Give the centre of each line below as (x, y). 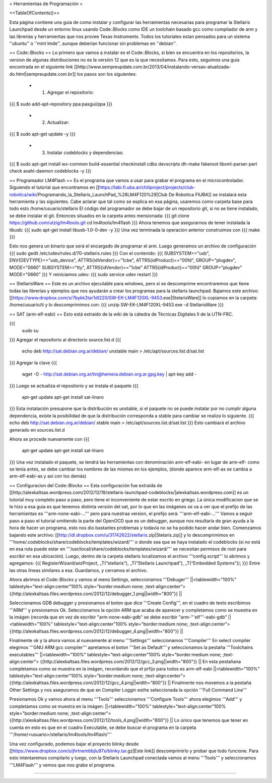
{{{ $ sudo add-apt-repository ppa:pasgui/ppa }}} (61, 104)
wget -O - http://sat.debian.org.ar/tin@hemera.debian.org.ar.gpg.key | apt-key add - (109, 374)
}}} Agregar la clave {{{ (33, 362)
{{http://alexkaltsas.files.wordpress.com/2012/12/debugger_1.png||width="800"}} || (96, 594)
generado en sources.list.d (37, 430)
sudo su (30, 330)
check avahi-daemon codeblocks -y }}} (50, 171)
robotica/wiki (23, 194)
